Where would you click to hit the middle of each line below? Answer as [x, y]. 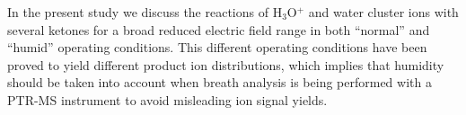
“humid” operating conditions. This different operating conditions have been [217, 47]
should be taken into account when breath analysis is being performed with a [220, 82]
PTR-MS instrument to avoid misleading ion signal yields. [167, 99]
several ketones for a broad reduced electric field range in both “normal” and [219, 29]
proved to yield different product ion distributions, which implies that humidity [226, 64]
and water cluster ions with [383, 12]
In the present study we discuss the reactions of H [145, 12]
